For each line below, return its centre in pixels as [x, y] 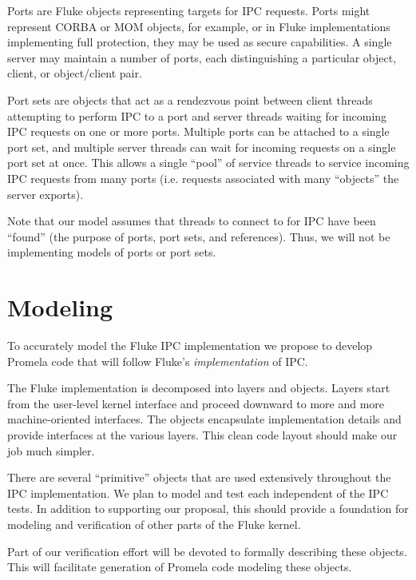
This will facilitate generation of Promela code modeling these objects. [180, 567]
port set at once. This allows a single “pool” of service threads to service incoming [208, 163]
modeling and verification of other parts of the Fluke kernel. [154, 524]
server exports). [46, 194]
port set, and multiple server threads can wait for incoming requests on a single [202, 147]
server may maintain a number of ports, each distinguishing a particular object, [202, 57]
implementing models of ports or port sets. [112, 252]
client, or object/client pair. [75, 73]
